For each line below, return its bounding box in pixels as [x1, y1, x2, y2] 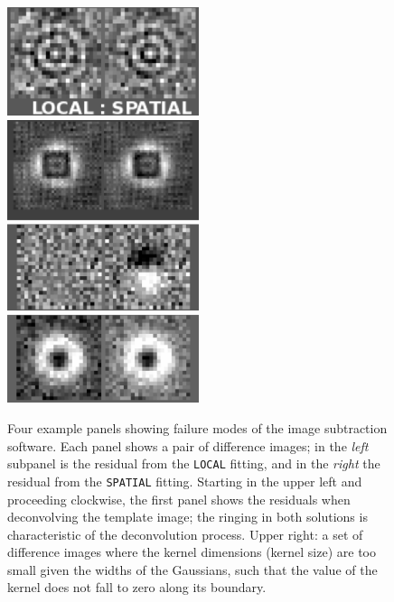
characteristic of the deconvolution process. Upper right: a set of [7, 524, 363, 543]
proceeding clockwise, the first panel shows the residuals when [7, 489, 351, 508]
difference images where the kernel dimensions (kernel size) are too [7, 542, 376, 561]
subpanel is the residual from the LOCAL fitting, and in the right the [7, 454, 380, 473]
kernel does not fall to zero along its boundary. [7, 578, 267, 597]
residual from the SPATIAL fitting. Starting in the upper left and [7, 471, 362, 490]
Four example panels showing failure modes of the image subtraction [7, 419, 388, 438]
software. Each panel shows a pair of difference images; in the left [7, 436, 369, 455]
